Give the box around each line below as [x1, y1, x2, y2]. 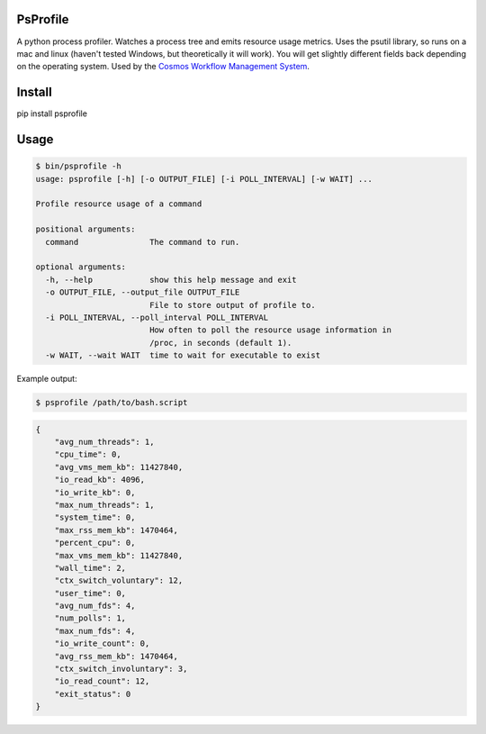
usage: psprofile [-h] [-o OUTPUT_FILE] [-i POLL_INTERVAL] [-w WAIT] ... [35, 174, 373, 184]
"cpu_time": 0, [54, 449, 121, 459]
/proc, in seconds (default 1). [148, 338, 292, 348]
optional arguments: [35, 262, 126, 272]
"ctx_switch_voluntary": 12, [54, 575, 184, 585]
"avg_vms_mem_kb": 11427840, [54, 462, 184, 472]
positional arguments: [35, 224, 136, 234]
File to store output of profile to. [148, 300, 316, 310]
